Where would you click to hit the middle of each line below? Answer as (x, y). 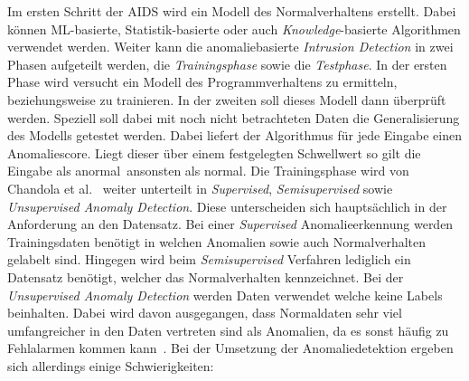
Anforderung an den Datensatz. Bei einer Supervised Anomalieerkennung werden (230, 224)
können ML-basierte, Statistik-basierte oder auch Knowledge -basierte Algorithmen (234, 29)
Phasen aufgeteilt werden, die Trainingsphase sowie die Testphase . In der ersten (227, 64)
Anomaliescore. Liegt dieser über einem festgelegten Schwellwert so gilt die (214, 152)
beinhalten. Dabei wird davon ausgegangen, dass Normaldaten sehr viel (205, 313)
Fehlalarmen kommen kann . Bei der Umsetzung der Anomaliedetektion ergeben (230, 348)
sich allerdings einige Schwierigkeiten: (111, 365)
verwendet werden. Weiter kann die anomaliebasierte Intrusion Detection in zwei (230, 47)
